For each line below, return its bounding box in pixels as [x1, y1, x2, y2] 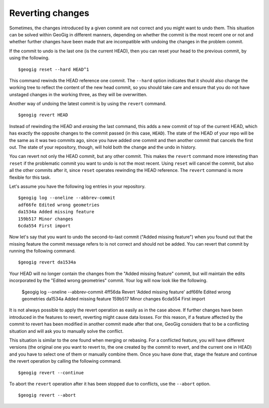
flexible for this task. [9, 174, 51, 180]
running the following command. [9, 248, 76, 254]
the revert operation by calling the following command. [9, 358, 122, 364]
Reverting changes [9, 7, 90, 18]
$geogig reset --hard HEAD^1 [18, 66, 89, 72]
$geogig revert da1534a [18, 260, 76, 265]
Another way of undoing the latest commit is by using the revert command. [9, 101, 167, 107]
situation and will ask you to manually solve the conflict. [9, 328, 124, 334]
